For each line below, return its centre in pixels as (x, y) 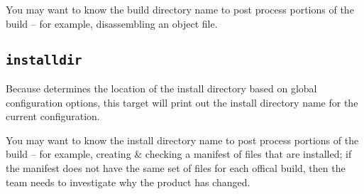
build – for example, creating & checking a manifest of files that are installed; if (179, 154)
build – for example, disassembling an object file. (112, 23)
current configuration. (53, 116)
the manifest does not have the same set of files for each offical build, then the (176, 167)
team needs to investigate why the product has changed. (128, 182)
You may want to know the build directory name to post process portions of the (180, 9)
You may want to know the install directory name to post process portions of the (182, 140)
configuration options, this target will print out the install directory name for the (182, 102)
